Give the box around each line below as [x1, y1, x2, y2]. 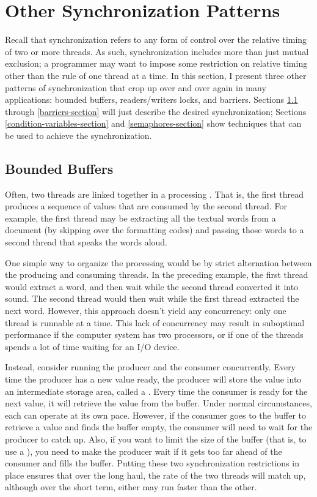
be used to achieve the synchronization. [5, 129, 152, 141]
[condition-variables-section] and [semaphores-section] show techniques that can [5, 117, 302, 130]
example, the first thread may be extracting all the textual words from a [5, 211, 276, 224]
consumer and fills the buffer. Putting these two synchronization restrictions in [5, 457, 299, 469]
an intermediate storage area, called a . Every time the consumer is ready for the [5, 384, 308, 397]
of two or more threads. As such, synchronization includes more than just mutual [5, 45, 309, 58]
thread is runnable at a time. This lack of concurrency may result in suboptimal [5, 316, 305, 329]
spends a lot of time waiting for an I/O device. [5, 340, 180, 353]
